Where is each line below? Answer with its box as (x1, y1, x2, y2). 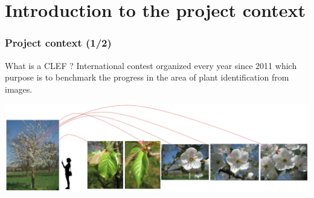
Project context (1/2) (5, 35, 112, 50)
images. (5, 82, 33, 95)
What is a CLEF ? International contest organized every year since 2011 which (5, 59, 297, 71)
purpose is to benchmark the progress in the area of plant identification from (5, 71, 289, 84)
